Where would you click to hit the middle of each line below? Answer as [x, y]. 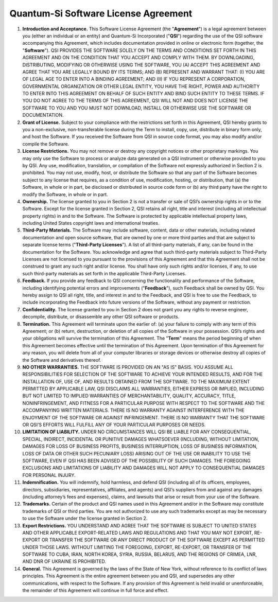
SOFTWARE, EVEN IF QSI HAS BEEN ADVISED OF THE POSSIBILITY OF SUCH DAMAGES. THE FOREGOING [136, 461]
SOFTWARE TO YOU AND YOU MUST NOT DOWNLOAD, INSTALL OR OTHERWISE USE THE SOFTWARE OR [137, 108]
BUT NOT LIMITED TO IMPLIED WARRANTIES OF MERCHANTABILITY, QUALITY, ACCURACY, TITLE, [129, 396]
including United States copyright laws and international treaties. [91, 223]
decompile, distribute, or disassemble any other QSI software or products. [101, 317]
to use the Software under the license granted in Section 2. [85, 518]
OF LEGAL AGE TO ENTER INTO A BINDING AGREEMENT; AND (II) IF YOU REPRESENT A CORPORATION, [134, 79]
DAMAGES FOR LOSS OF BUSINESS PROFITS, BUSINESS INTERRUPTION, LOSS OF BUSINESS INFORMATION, [140, 446]
